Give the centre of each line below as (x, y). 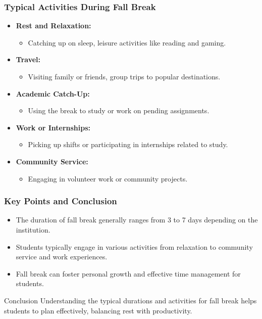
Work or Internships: (53, 127)
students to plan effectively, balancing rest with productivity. (98, 310)
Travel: (28, 59)
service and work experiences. (62, 257)
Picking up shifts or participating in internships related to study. (128, 144)
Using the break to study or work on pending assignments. (119, 110)
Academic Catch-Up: (53, 93)
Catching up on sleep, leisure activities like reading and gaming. (127, 42)
